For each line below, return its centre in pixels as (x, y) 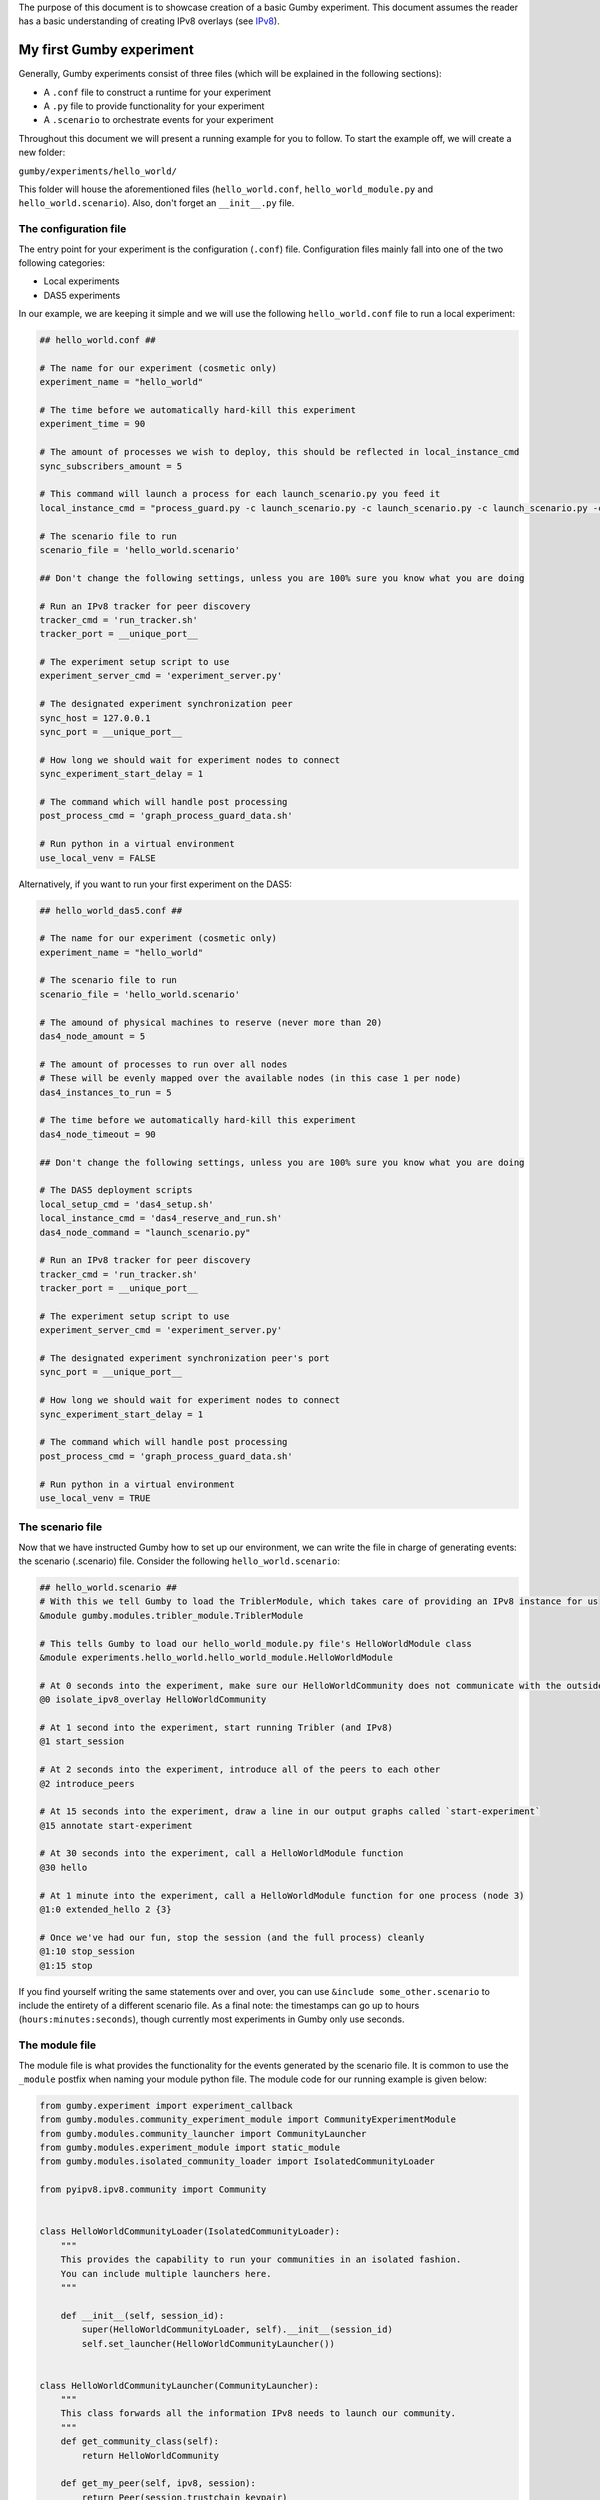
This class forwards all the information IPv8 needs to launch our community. (258, 2413)
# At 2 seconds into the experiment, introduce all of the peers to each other (240, 1769)
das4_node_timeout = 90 (98, 1134)
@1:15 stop (66, 1965)
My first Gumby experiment (106, 50)
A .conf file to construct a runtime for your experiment (157, 92)
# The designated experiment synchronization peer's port (184, 1358)
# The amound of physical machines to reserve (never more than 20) (211, 1022)
